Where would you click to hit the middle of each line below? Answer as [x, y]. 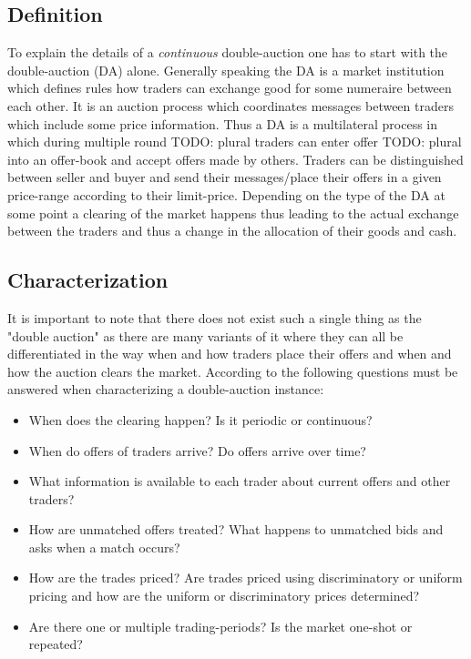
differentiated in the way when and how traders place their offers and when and [230, 354]
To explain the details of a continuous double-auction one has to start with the [228, 52]
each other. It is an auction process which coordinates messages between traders [230, 105]
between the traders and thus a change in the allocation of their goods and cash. [232, 231]
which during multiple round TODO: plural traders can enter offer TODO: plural [235, 142]
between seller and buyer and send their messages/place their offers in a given [225, 177]
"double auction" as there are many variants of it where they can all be [205, 335]
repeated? [56, 644]
